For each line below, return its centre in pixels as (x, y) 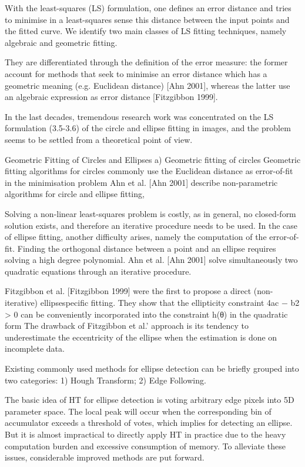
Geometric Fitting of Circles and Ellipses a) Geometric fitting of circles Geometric (153, 159)
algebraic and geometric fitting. (61, 42)
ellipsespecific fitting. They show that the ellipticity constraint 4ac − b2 (170, 303)
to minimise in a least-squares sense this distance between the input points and (147, 19)
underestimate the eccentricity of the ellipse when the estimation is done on (141, 337)
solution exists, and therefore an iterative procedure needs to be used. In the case (151, 225)
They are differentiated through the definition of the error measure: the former (146, 62)
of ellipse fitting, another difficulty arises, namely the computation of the (136, 237)
